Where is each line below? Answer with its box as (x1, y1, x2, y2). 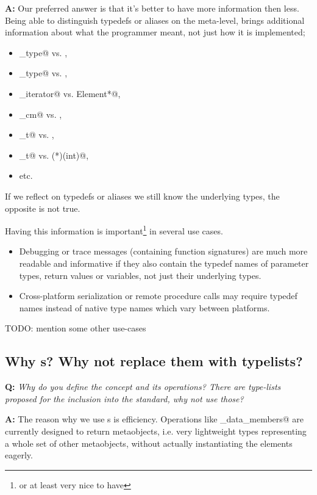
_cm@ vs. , (19, 107, 62, 120)
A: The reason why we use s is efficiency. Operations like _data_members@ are (5, 413, 304, 425)
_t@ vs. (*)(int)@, (19, 148, 89, 161)
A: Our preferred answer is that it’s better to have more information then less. (5, 2, 299, 14)
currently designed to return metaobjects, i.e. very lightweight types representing (5, 424, 307, 437)
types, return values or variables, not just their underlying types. (19, 269, 262, 281)
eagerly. (5, 449, 33, 461)
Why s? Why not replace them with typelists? (5, 352, 303, 370)
